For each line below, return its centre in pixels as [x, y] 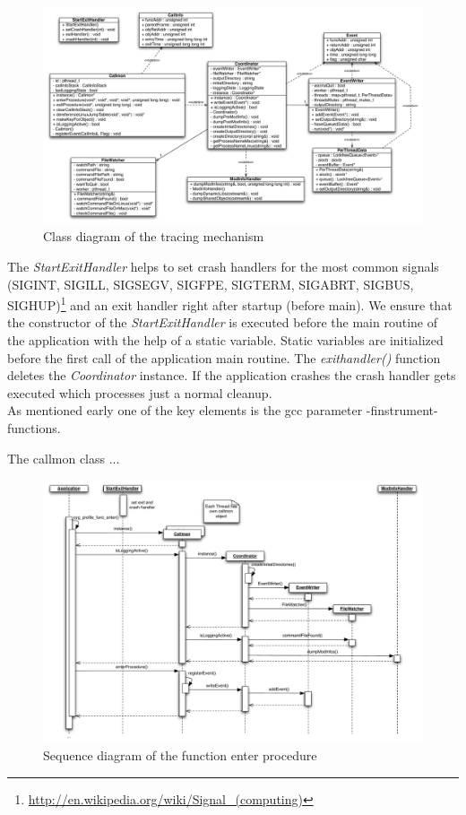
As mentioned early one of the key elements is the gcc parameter [185, 410]
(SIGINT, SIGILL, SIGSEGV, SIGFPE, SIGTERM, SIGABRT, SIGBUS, [211, 284]
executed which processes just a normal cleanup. [140, 392]
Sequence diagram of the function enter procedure [180, 754]
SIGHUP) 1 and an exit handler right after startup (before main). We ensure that [230, 303]
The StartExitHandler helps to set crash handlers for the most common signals [223, 266]
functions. [34, 428]
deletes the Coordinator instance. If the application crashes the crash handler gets [232, 375]
